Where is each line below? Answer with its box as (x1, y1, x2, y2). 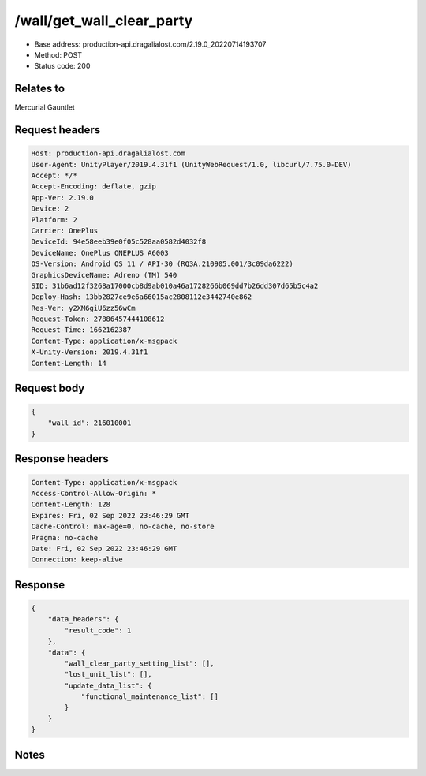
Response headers (14, 452, 110, 465)
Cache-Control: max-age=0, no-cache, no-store (31, 522, 215, 532)
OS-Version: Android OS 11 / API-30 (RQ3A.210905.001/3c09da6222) (31, 259, 293, 268)
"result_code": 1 (64, 625, 132, 635)
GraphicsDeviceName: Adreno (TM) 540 (31, 270, 177, 279)
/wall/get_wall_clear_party (14, 12, 193, 29)
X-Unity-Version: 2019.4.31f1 (31, 348, 148, 356)
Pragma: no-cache (31, 533, 99, 542)
